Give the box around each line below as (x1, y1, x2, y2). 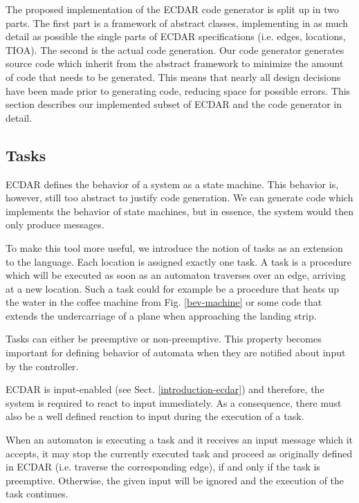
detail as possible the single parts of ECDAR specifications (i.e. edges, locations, (6, 29, 346, 44)
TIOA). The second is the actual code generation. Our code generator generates (6, 42, 344, 57)
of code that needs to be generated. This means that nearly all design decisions (6, 69, 341, 84)
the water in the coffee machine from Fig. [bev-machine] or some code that (6, 295, 322, 309)
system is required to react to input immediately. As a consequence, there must (6, 395, 342, 410)
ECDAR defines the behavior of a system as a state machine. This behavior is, (6, 176, 339, 191)
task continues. (6, 486, 68, 501)
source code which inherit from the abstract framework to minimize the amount (6, 56, 344, 71)
